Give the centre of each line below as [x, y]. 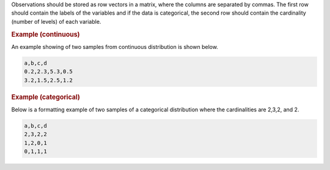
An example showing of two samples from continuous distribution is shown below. [115, 46]
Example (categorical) [46, 97]
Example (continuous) [46, 34]
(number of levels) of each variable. [56, 21]
